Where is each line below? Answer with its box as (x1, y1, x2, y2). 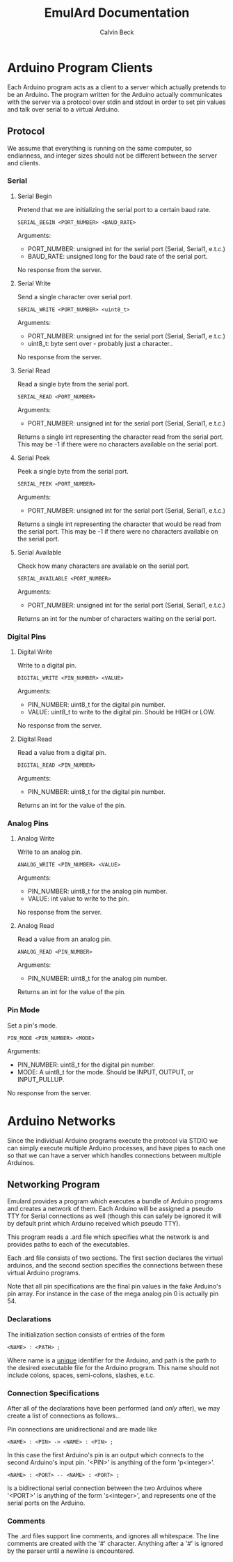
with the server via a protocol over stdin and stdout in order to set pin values (7, 98, 226, 106)
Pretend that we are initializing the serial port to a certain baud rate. (17, 205, 211, 213)
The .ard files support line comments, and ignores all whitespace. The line (7, 1532, 219, 1540)
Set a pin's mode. (7, 1021, 58, 1030)
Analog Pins (7, 818, 49, 828)
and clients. (7, 158, 40, 167)
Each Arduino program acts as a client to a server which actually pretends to (7, 82, 226, 91)
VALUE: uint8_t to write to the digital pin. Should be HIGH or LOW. (27, 708, 216, 716)
